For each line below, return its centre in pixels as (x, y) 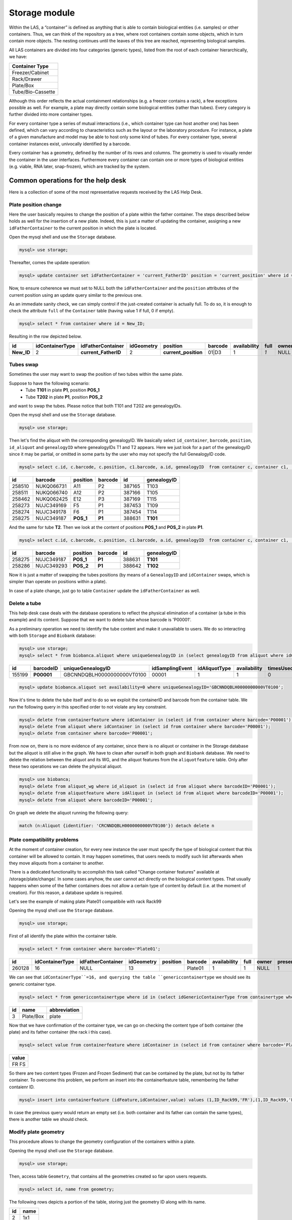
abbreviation (64, 1010)
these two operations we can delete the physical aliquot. (66, 767)
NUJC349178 (51, 512)
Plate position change (35, 204)
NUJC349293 (51, 566)
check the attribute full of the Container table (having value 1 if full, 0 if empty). (92, 311)
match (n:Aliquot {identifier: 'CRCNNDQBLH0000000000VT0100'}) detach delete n (117, 825)
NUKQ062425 (52, 499)
